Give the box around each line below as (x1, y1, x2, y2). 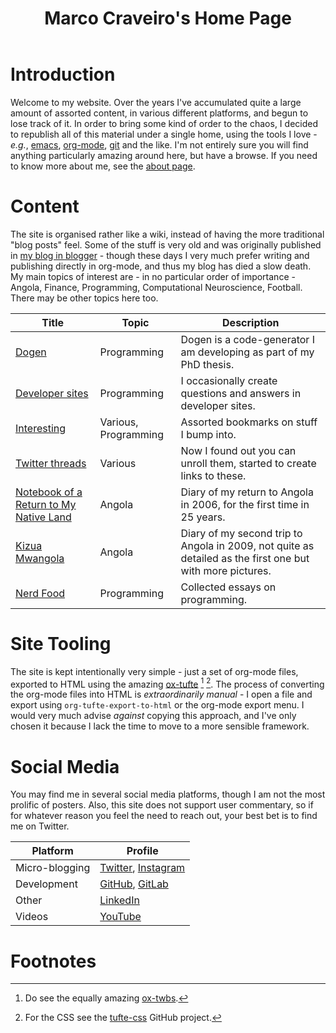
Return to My (15, 497, 77, 511)
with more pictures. (180, 563, 272, 577)
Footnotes (10, 950, 97, 972)
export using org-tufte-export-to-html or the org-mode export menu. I (10, 699, 305, 711)
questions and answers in (180, 386, 302, 400)
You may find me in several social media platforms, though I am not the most (10, 788, 326, 801)
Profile (126, 844, 159, 858)
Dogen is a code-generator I (180, 332, 315, 346)
